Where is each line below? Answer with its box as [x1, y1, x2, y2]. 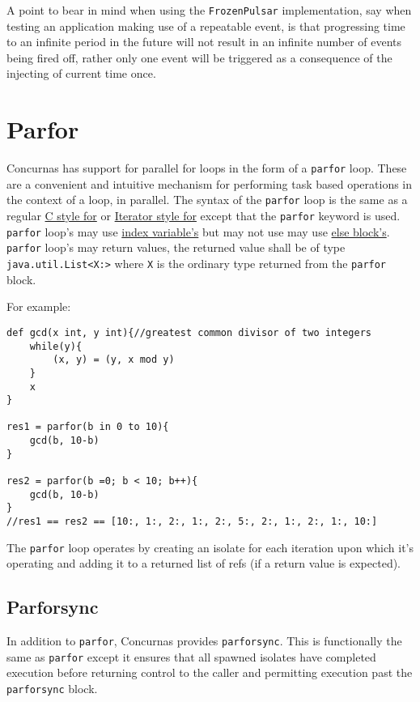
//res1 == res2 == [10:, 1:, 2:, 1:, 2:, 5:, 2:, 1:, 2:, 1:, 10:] [6, 516, 378, 528]
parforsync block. [6, 680, 98, 697]
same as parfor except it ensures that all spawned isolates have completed [6, 648, 376, 665]
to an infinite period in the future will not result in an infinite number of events [6, 33, 402, 50]
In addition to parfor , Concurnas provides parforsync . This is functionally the [6, 632, 402, 649]
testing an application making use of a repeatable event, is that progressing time [6, 17, 405, 34]
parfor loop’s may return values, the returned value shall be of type [6, 239, 346, 256]
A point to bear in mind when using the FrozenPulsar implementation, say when [6, 2, 412, 18]
